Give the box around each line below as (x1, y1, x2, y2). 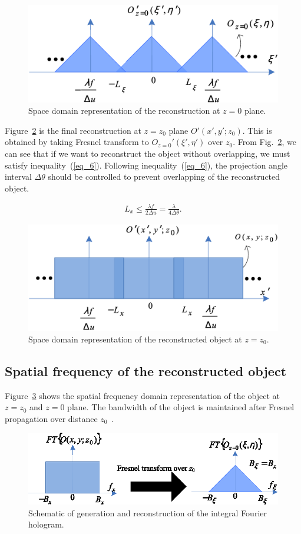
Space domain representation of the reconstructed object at (28, 332, 242, 345)
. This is (242, 124, 272, 136)
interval (5, 170, 32, 183)
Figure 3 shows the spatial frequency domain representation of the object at (5, 389, 280, 401)
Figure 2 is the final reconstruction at (5, 124, 141, 136)
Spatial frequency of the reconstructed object (5, 361, 287, 380)
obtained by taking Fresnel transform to (5, 136, 149, 148)
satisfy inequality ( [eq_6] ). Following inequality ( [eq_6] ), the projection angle (5, 159, 287, 171)
